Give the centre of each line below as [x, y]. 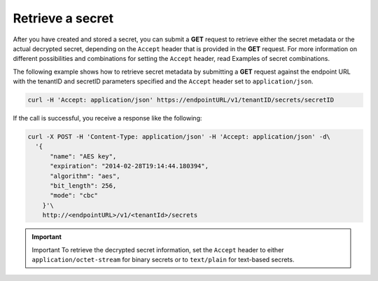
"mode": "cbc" [74, 196]
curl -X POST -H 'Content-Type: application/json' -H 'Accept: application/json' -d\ [179, 137]
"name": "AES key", [83, 156]
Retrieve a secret [63, 18]
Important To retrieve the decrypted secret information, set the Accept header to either [158, 249]
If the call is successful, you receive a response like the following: [107, 118]
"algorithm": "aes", [85, 176]
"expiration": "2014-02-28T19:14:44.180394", [129, 166]
